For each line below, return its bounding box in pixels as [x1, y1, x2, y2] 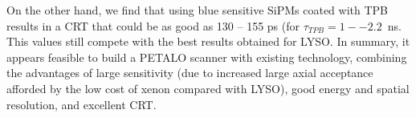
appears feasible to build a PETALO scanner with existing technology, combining [6, 48, 407, 65]
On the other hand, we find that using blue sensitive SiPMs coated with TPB [6, 2, 389, 18]
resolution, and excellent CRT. [6, 96, 157, 112]
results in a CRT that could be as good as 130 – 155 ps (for [6, 17, 300, 34]
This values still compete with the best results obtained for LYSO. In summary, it [6, 33, 410, 50]
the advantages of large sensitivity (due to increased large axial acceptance [6, 64, 373, 81]
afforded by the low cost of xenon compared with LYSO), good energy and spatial [6, 79, 410, 96]
